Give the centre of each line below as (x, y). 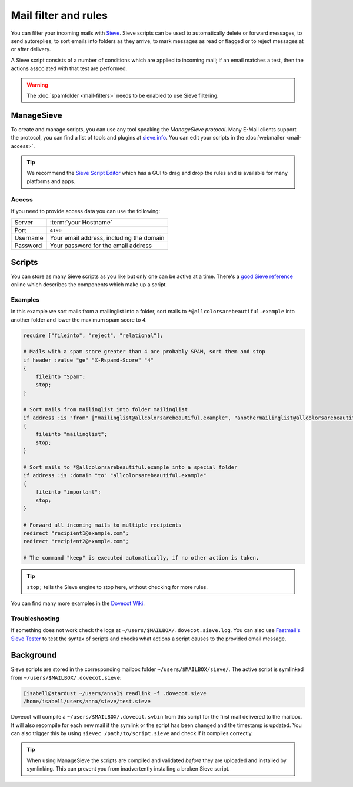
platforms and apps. (51, 181)
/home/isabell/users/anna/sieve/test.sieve (87, 702)
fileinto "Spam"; (61, 376)
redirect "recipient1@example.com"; (76, 533)
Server (24, 223)
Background (34, 655)
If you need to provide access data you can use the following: (86, 211)
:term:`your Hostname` (81, 223)
